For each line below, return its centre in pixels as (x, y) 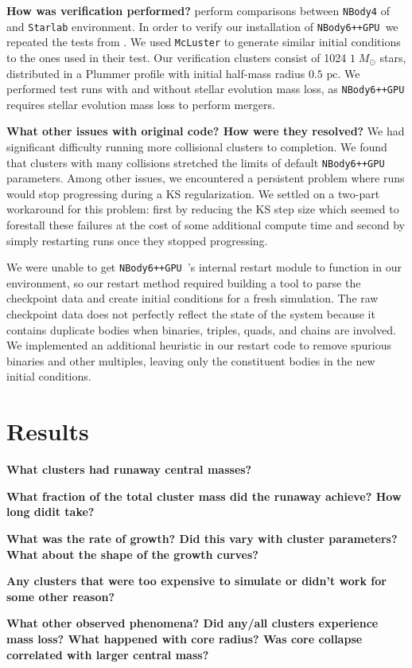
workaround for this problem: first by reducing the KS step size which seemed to (203, 209)
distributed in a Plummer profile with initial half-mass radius (156, 73)
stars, (393, 57)
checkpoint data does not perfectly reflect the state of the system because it (191, 314)
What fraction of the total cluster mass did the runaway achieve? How (204, 496)
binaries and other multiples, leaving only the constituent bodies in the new (191, 360)
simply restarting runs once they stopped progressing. (137, 240)
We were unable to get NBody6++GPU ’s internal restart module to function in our (204, 267)
